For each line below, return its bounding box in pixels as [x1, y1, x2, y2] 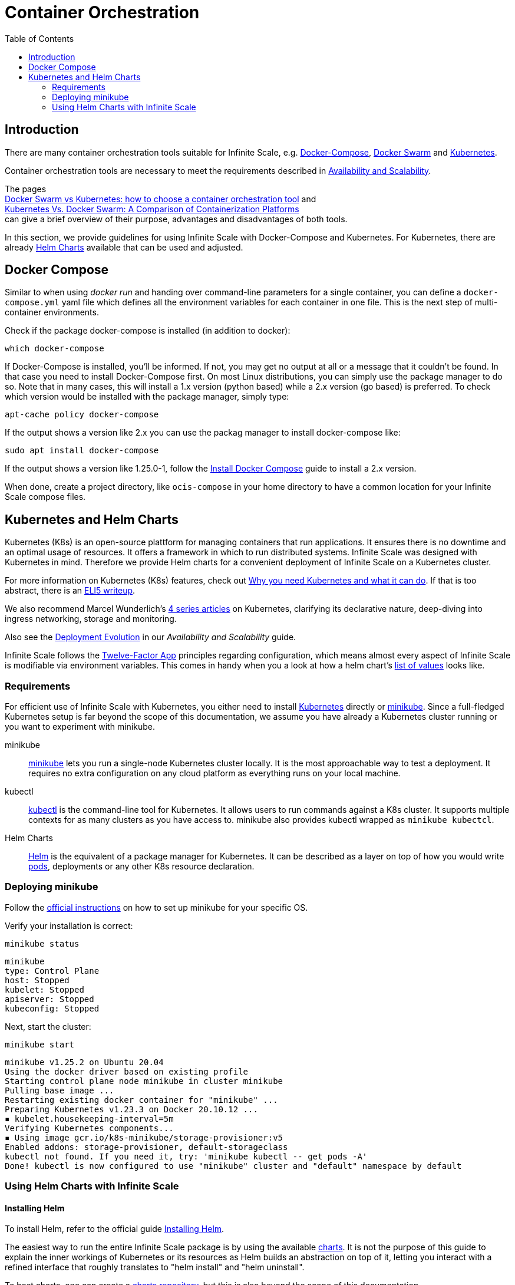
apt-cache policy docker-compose [5, 410, 159, 420]
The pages [5, 183, 47, 194]
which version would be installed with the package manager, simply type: [5, 391, 289, 402]
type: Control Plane [5, 966, 100, 976]
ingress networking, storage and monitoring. [5, 614, 177, 624]
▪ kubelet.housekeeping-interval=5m [5, 1113, 174, 1123]
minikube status [5, 938, 80, 948]
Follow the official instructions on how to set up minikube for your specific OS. [5, 902, 308, 912]
